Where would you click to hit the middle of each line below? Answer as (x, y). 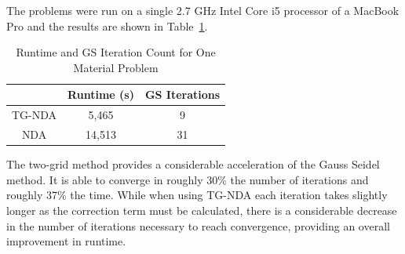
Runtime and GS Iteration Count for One (116, 52)
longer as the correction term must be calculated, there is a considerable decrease (202, 210)
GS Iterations (182, 94)
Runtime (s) (101, 94)
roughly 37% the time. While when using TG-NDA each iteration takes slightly (197, 195)
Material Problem (116, 67)
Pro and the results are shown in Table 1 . (107, 25)
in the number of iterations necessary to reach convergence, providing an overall (198, 225)
